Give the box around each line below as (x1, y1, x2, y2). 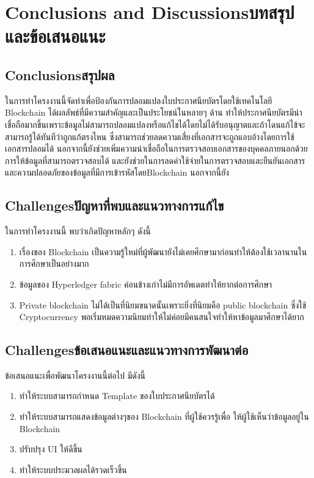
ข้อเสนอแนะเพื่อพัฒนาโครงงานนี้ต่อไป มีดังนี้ (5, 368, 145, 381)
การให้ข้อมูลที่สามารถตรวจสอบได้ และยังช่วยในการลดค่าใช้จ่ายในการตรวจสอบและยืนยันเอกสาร (5, 154, 305, 166)
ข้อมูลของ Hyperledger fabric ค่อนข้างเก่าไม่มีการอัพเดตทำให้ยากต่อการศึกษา (19, 277, 272, 290)
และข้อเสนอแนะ (5, 23, 106, 48)
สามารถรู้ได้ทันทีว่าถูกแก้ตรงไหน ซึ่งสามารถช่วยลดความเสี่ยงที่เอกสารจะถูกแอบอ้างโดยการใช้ (5, 130, 294, 143)
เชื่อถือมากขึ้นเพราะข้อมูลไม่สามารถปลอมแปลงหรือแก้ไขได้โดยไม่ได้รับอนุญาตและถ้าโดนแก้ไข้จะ (5, 118, 305, 130)
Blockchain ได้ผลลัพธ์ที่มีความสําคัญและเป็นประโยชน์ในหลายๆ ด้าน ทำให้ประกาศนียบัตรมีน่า (5, 106, 302, 119)
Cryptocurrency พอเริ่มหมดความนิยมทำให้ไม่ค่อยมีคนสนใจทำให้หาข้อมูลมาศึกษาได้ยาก (19, 310, 304, 323)
